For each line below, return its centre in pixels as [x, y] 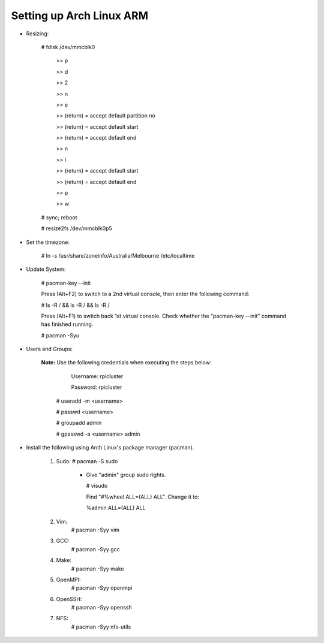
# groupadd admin [79, 423]
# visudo [97, 486]
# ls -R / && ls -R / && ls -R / [76, 305]
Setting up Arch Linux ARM [79, 16]
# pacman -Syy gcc [95, 549]
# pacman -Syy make [97, 569]
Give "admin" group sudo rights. [126, 475]
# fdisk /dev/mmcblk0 [68, 47]
